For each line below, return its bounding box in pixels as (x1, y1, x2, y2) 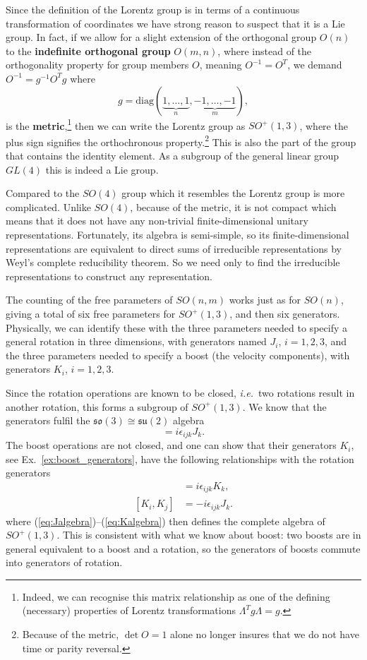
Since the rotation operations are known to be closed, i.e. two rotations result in (6, 385, 355, 400)
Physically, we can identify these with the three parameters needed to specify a (6, 320, 347, 335)
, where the (299, 118, 348, 133)
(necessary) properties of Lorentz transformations (22, 603, 236, 618)
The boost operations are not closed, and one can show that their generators (6, 438, 337, 452)
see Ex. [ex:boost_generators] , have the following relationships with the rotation (6, 451, 354, 466)
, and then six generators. (229, 306, 340, 320)
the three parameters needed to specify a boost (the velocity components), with (6, 347, 350, 362)
